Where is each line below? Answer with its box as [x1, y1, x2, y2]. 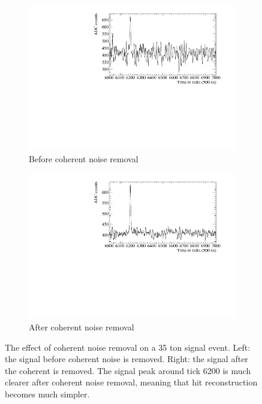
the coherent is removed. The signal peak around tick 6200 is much [5, 364, 251, 376]
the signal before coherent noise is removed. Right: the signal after [5, 353, 248, 365]
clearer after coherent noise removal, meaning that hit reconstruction [5, 376, 258, 388]
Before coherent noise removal [29, 152, 138, 165]
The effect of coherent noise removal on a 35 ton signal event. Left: [5, 341, 251, 353]
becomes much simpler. [5, 387, 90, 400]
